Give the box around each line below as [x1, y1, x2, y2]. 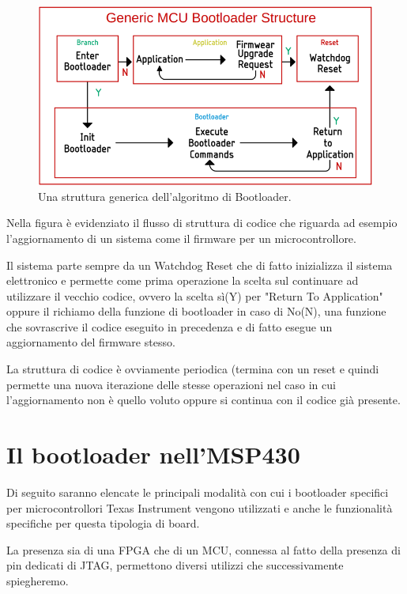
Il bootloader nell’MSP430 [6, 438, 300, 471]
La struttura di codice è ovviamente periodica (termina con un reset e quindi [6, 361, 379, 377]
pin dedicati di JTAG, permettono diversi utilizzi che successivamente [6, 557, 344, 573]
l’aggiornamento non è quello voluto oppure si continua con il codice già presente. [6, 392, 401, 408]
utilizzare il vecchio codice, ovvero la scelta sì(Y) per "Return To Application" [6, 287, 383, 304]
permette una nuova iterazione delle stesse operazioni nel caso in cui [6, 376, 336, 392]
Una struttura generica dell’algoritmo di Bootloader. [38, 187, 292, 204]
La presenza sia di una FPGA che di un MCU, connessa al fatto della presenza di [6, 541, 401, 558]
